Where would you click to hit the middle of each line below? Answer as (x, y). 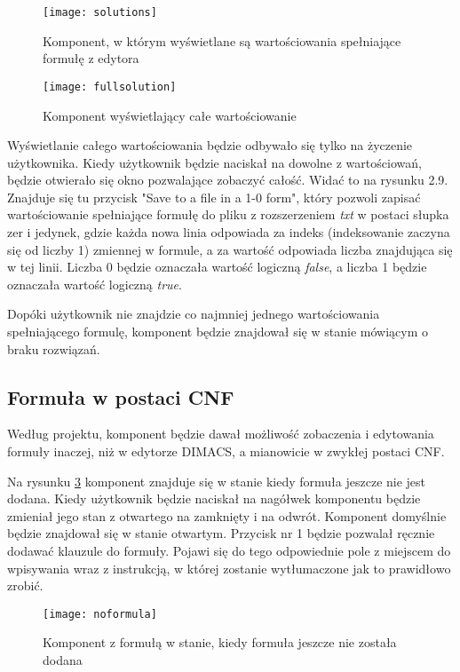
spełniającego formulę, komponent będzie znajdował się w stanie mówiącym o (218, 332)
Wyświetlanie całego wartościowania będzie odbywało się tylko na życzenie (210, 145)
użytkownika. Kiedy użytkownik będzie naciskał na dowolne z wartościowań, (214, 162)
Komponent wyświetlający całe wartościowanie (170, 115)
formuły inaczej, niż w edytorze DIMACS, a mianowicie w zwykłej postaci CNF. (226, 451)
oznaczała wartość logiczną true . (95, 284)
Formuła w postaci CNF (121, 396)
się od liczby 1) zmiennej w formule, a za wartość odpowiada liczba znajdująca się (230, 249)
